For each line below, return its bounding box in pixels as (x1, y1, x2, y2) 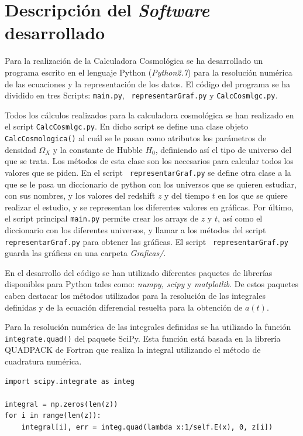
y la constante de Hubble (53, 143, 143, 155)
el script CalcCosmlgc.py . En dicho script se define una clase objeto (5, 120, 249, 132)
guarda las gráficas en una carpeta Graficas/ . (5, 247, 166, 259)
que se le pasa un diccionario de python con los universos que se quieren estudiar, (5, 178, 297, 190)
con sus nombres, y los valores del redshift (5, 189, 156, 202)
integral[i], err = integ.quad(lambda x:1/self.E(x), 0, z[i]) (21, 423, 273, 432)
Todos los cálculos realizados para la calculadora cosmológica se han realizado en (5, 108, 294, 121)
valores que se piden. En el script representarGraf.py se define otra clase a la (5, 166, 291, 178)
